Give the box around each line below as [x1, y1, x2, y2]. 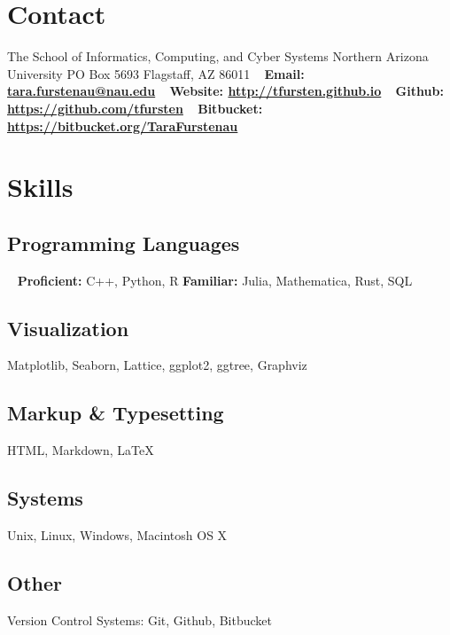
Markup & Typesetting [7, 399, 224, 427]
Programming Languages [7, 229, 240, 256]
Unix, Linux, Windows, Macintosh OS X [7, 526, 228, 545]
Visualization [7, 314, 129, 341]
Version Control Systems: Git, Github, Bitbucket [7, 610, 272, 629]
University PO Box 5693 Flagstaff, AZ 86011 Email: [7, 64, 305, 82]
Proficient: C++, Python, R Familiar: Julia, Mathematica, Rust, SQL [17, 270, 413, 289]
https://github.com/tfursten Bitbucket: [7, 98, 263, 117]
